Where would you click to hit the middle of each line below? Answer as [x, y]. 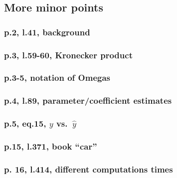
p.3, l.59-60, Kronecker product [68, 55]
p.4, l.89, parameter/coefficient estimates [88, 100]
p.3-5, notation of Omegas [57, 78]
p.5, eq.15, [25, 123]
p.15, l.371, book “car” [51, 146]
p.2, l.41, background [47, 32]
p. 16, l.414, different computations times [88, 169]
